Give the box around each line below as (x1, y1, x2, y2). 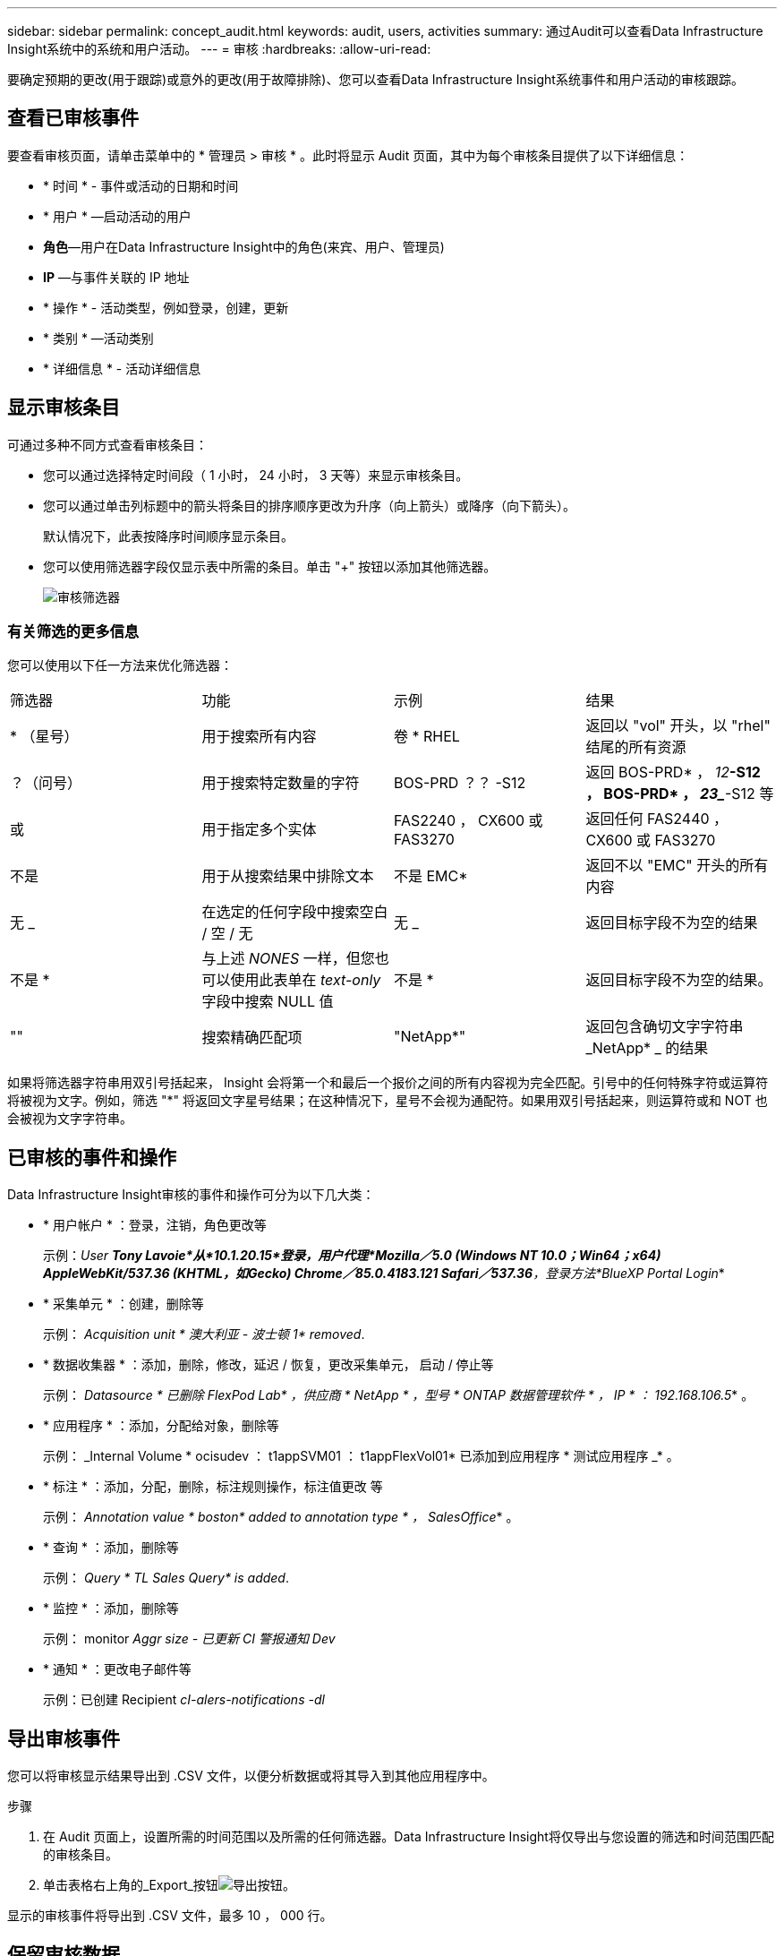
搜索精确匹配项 (201, 1028, 303, 1047)
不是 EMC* (394, 867, 468, 886)
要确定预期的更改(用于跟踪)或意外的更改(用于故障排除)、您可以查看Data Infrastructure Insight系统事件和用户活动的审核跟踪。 (7, 72, 744, 87)
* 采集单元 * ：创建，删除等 (43, 1296, 204, 1312)
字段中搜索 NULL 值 (201, 992, 334, 1011)
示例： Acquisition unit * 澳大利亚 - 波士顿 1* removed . (43, 1326, 365, 1343)
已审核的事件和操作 (7, 1145, 176, 1169)
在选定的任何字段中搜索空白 (201, 903, 388, 922)
